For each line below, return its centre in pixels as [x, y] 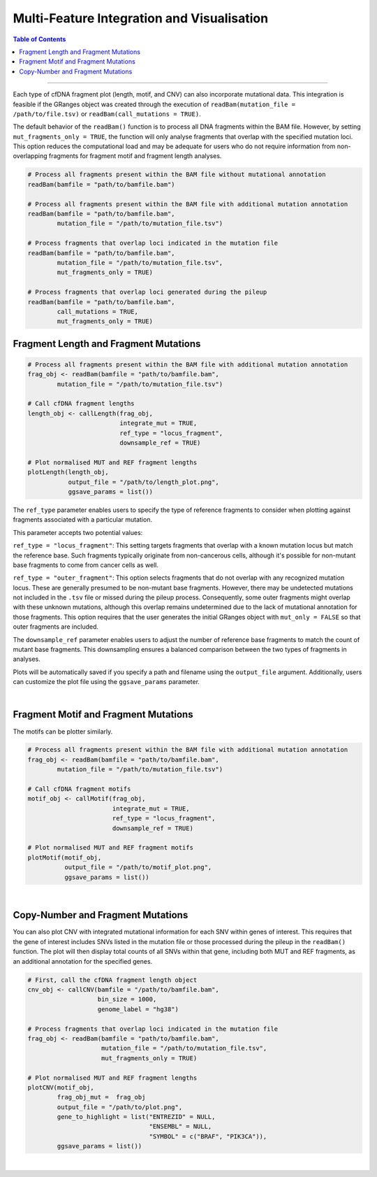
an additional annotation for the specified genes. [83, 961]
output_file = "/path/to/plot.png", [120, 1107]
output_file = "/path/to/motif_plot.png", [138, 868]
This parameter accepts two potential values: [78, 532]
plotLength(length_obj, [68, 472]
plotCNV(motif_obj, [61, 1087]
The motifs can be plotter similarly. [63, 732]
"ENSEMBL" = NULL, [180, 1127]
